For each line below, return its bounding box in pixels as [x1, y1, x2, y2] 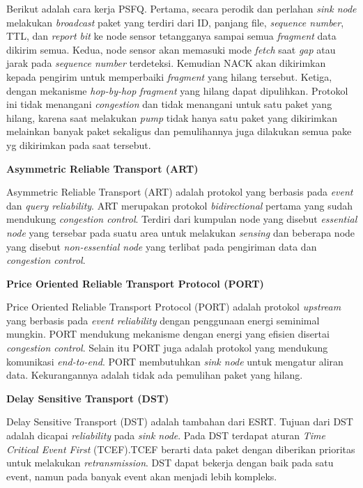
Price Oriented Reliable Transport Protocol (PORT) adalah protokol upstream [6, 299, 341, 314]
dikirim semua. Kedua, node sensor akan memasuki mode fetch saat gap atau [6, 42, 336, 56]
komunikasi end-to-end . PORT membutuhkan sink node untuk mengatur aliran [6, 354, 343, 368]
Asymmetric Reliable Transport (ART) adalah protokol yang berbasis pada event [6, 184, 353, 199]
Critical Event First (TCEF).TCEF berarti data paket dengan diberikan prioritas [6, 441, 355, 456]
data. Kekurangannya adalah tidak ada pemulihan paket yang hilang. [6, 368, 303, 382]
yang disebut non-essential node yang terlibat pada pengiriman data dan [6, 239, 317, 253]
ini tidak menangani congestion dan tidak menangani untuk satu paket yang [6, 97, 332, 111]
